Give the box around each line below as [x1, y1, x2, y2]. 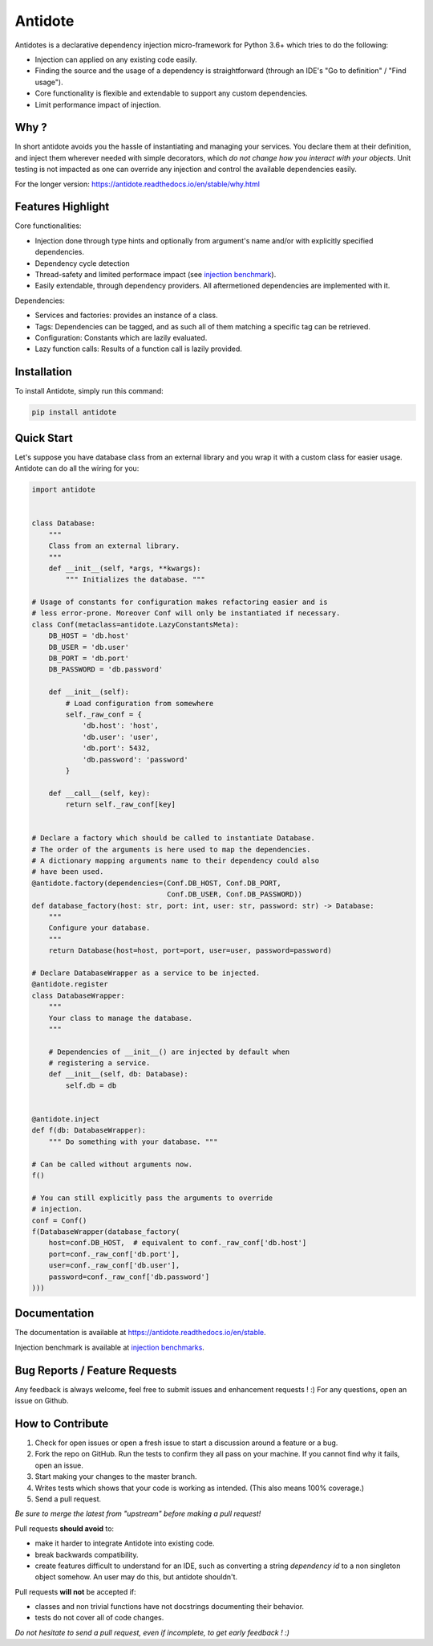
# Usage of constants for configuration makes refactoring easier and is [31, 598, 328, 607]
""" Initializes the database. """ [65, 575, 206, 584]
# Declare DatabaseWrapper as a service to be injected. [31, 968, 261, 978]
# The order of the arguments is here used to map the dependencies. [31, 844, 311, 854]
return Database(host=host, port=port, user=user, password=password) [48, 946, 333, 955]
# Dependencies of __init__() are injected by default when [48, 1047, 290, 1056]
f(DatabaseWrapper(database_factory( [31, 1227, 180, 1236]
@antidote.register [31, 980, 108, 989]
